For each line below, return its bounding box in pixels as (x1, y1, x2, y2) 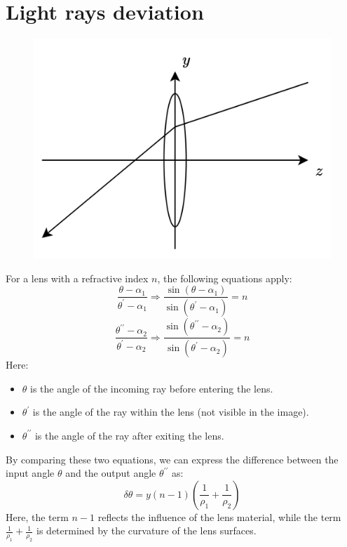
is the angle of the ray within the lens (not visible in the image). (32, 404, 309, 419)
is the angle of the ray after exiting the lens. (34, 428, 224, 442)
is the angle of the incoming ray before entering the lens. (30, 381, 273, 395)
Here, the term (6, 509, 69, 524)
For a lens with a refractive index (6, 270, 149, 285)
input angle (6, 466, 55, 480)
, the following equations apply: (157, 270, 292, 285)
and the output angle (65, 466, 156, 480)
